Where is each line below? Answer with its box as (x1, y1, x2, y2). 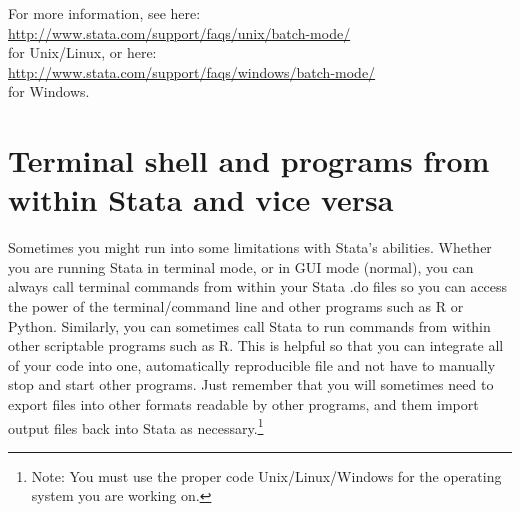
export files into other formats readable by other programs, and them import (8, 394, 479, 415)
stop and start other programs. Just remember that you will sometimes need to (8, 374, 494, 395)
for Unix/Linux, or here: (8, 42, 157, 63)
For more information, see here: (8, 3, 201, 23)
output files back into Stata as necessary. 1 (8, 414, 264, 438)
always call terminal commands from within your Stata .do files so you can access (8, 276, 508, 297)
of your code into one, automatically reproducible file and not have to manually (8, 354, 496, 375)
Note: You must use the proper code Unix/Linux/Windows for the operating (31, 465, 502, 486)
